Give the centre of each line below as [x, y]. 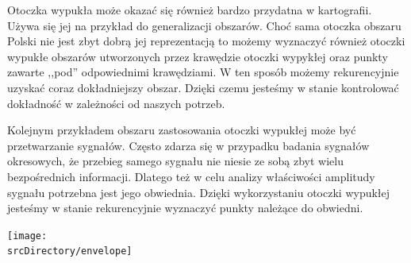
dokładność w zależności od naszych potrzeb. [116, 103]
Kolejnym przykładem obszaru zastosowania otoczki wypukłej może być [182, 130]
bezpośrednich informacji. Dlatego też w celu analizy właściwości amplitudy [191, 176]
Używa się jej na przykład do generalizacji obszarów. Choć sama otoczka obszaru [204, 25]
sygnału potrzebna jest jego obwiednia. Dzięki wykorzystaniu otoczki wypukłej [199, 192]
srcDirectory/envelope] [70, 251]
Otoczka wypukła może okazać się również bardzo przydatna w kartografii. [190, 10]
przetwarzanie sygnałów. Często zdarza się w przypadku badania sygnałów [188, 145]
